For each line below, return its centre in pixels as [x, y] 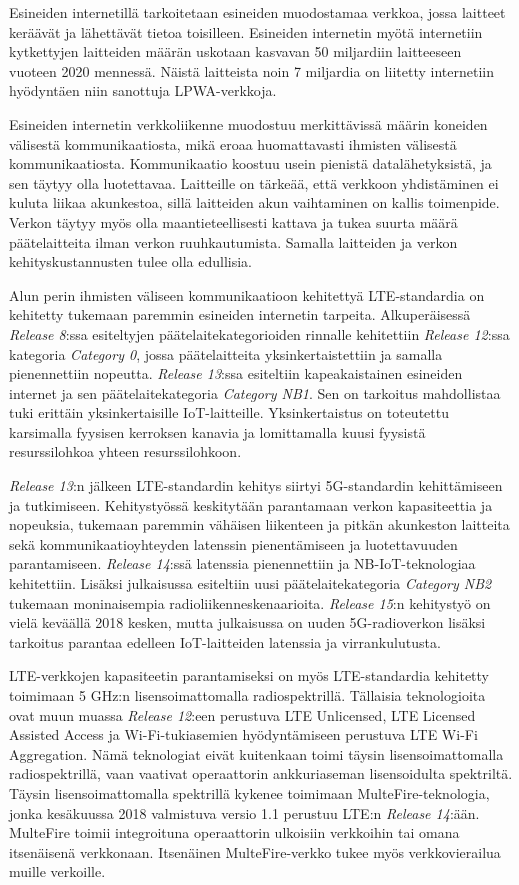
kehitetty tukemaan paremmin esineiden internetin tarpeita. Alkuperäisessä [240, 314]
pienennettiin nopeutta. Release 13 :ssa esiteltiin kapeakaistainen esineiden [236, 373]
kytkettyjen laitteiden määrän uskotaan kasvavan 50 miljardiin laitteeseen [235, 51]
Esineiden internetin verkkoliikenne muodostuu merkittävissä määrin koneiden [248, 123]
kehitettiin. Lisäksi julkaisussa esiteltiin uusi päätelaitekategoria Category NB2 [250, 583]
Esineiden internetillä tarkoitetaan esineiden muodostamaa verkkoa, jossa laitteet [257, 12]
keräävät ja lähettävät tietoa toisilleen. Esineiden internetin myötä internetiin [246, 31]
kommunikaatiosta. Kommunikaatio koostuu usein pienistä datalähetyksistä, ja [250, 163]
